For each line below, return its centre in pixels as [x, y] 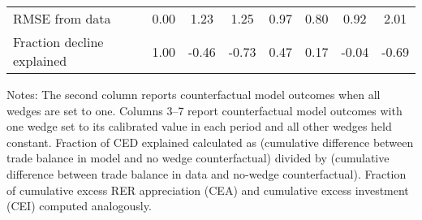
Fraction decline [58, 42]
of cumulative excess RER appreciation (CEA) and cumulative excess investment [208, 190]
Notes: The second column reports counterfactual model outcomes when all [194, 94]
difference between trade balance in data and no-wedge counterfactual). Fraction [207, 173]
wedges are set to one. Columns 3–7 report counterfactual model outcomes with [205, 110]
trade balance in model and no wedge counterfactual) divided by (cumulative [198, 158]
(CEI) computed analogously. [79, 206]
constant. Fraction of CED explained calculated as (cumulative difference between [210, 142]
